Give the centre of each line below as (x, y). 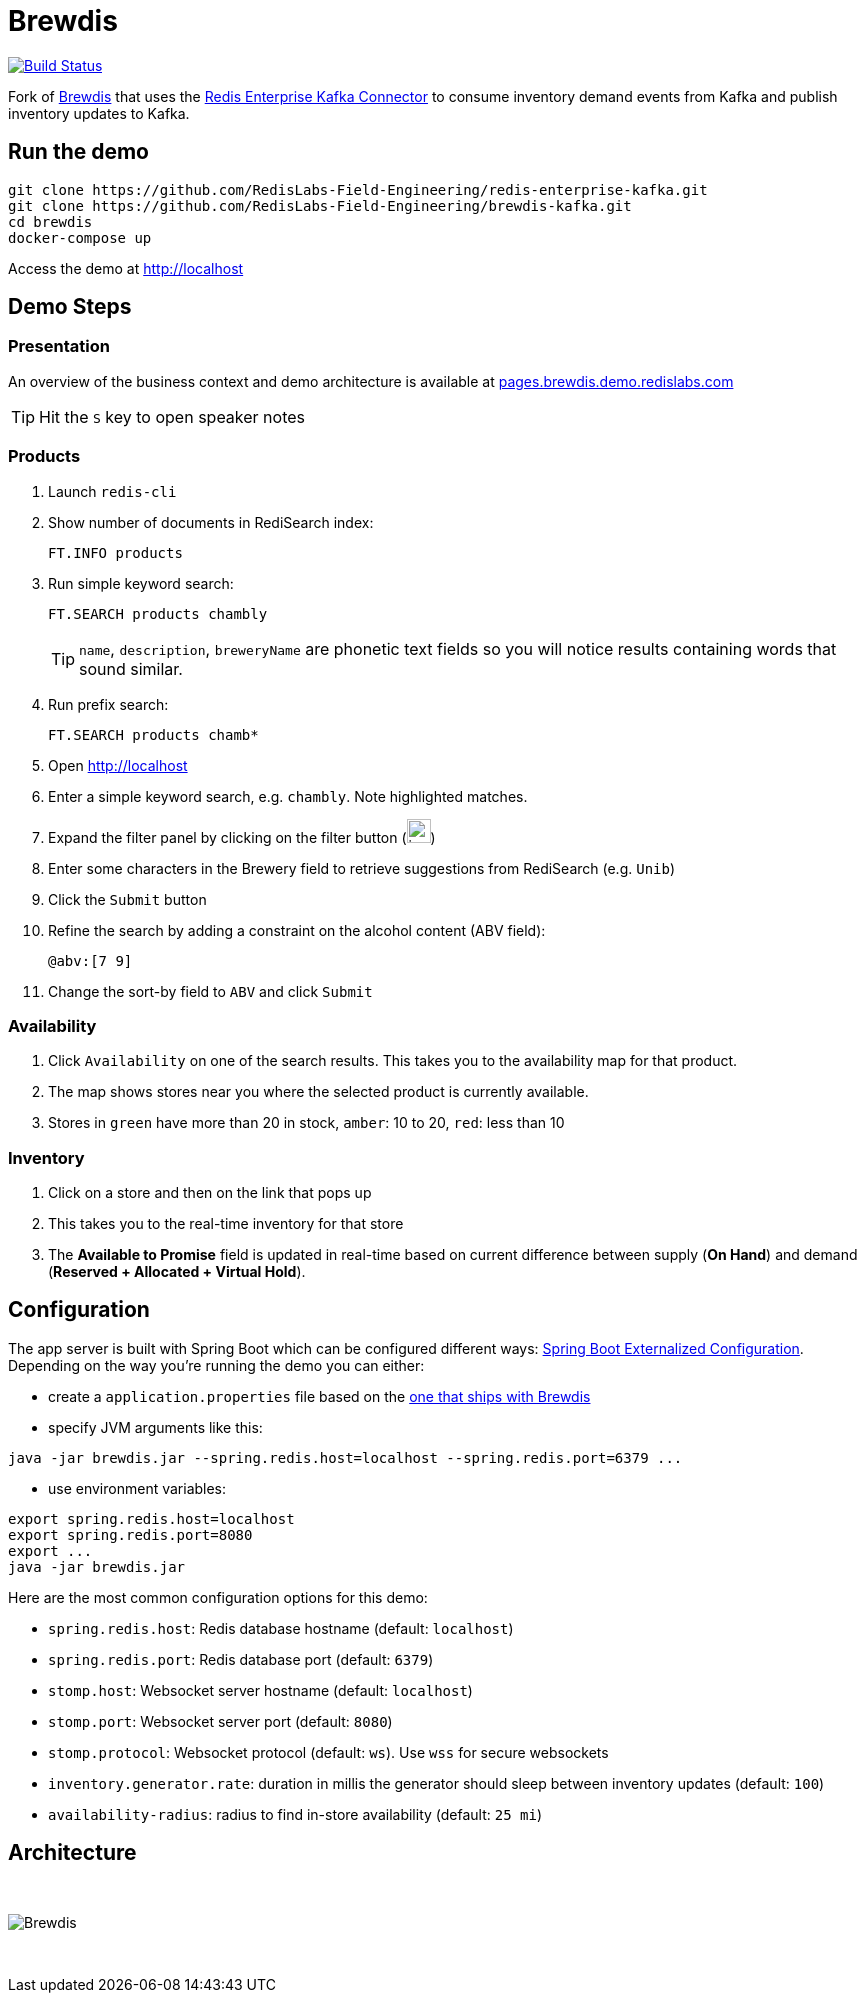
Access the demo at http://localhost (126, 268)
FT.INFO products (115, 552)
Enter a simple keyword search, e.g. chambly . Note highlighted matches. (288, 796)
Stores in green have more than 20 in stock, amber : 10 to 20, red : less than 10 (306, 1123)
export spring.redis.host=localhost (151, 1518)
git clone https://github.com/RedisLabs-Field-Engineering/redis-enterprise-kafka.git (358, 189)
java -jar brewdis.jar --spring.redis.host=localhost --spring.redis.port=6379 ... (345, 1457)
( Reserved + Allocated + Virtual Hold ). (177, 1272)
